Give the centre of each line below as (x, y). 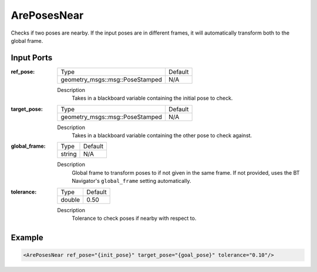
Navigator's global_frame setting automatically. (131, 181)
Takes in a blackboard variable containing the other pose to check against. (162, 135)
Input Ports (32, 58)
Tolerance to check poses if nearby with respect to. (134, 218)
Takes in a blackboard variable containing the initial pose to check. (152, 98)
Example (27, 237)
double (70, 199)
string (69, 154)
